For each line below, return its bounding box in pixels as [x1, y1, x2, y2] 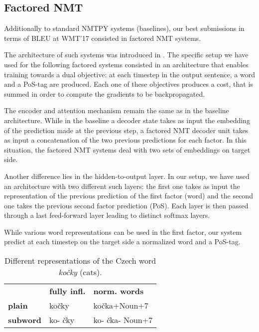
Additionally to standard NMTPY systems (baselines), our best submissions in [4, 23, 245, 33]
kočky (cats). [58, 266, 102, 278]
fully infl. [49, 285, 86, 297]
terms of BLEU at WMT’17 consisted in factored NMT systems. [4, 32, 201, 43]
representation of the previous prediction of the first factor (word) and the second [4, 190, 253, 201]
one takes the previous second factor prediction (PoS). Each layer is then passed [4, 200, 249, 210]
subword [8, 314, 41, 326]
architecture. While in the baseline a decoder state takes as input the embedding [4, 115, 250, 125]
